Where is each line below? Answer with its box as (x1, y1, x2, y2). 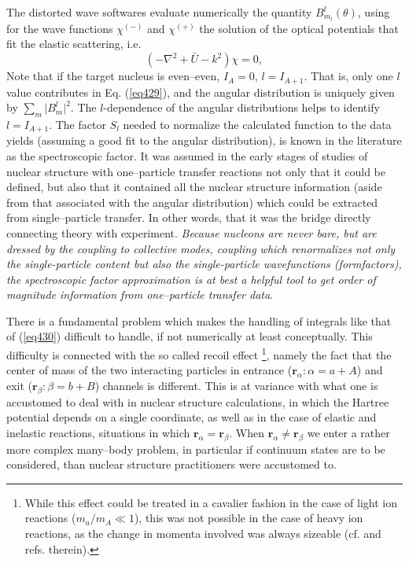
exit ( (6, 377, 33, 393)
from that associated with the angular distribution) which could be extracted (6, 193, 378, 210)
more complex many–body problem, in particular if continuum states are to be (6, 440, 385, 457)
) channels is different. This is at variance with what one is (94, 377, 378, 393)
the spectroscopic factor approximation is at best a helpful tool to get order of (6, 270, 376, 287)
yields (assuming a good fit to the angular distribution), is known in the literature (6, 132, 402, 149)
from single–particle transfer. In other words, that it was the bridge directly (6, 209, 371, 226)
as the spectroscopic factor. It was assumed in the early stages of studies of (6, 147, 368, 164)
